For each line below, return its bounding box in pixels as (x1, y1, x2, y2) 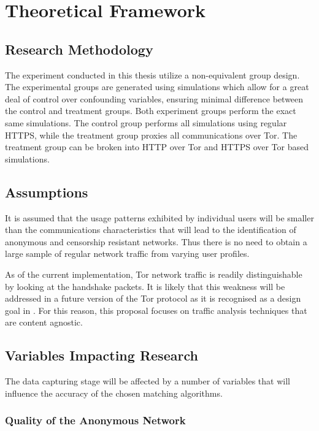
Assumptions (5, 182, 88, 201)
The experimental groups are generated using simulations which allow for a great (5, 80, 309, 93)
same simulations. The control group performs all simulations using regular (5, 116, 287, 129)
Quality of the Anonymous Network (5, 413, 186, 428)
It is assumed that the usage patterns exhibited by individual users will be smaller (5, 211, 314, 224)
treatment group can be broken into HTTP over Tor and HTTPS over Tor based (5, 140, 309, 153)
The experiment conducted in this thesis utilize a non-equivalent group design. (5, 68, 300, 81)
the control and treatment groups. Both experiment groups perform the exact (5, 104, 296, 117)
